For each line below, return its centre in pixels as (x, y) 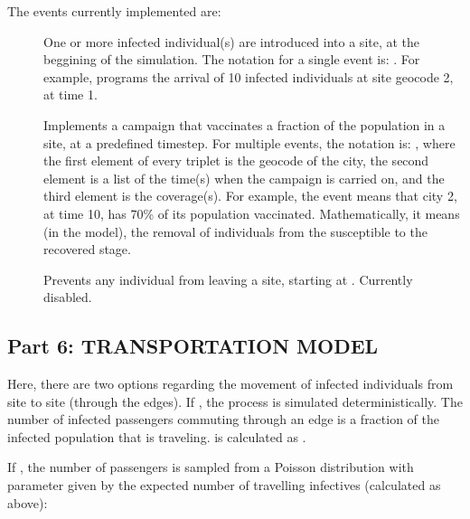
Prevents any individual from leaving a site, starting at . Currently (228, 279)
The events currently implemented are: (114, 11)
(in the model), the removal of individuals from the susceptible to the (235, 231)
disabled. (68, 297)
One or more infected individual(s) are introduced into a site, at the (232, 41)
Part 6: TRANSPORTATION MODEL (193, 346)
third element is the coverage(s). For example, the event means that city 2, (250, 196)
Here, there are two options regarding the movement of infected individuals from (230, 384)
